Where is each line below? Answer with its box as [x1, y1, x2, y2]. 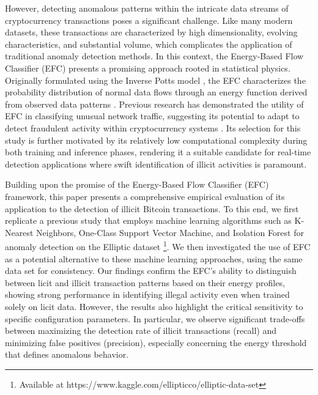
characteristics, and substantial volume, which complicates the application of [5, 37, 292, 50]
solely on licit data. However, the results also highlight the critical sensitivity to [5, 300, 303, 312]
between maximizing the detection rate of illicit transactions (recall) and [5, 324, 276, 337]
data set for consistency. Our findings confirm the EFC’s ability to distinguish [5, 264, 297, 277]
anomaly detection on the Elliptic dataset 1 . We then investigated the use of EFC [5, 238, 311, 253]
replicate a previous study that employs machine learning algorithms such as [5, 214, 292, 227]
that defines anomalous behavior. [5, 348, 129, 361]
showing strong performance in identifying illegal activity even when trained [5, 288, 290, 301]
